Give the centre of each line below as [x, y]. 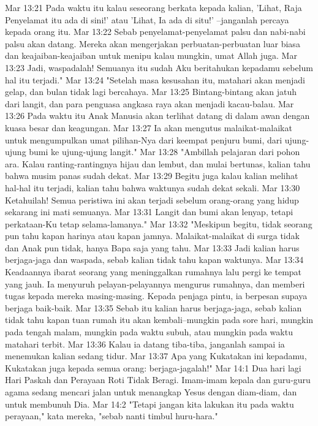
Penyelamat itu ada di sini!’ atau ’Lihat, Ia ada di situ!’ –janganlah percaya [147, 19]
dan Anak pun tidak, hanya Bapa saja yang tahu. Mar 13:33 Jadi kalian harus [152, 247]
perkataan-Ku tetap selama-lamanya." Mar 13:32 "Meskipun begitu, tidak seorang [159, 223]
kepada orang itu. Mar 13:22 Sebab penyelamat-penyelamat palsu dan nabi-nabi [155, 32]
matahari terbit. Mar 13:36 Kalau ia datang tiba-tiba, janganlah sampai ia [145, 344]
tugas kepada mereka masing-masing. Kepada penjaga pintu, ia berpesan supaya [156, 296]
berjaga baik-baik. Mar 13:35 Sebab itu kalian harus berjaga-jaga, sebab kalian [153, 307]
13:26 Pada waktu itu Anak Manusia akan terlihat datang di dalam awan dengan [157, 116]
